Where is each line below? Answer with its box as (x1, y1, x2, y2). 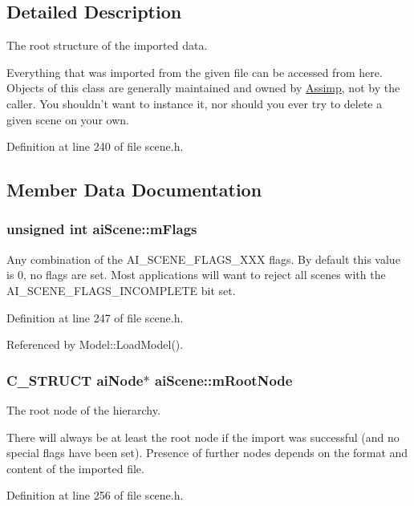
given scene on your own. (6, 111, 129, 128)
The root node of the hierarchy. (6, 401, 160, 418)
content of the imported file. (6, 459, 144, 476)
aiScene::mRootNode (154, 370, 293, 390)
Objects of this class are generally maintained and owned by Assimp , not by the (6, 79, 400, 96)
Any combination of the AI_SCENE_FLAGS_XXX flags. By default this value (6, 250, 400, 267)
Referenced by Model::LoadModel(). (6, 336, 184, 353)
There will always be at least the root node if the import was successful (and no (6, 428, 400, 445)
